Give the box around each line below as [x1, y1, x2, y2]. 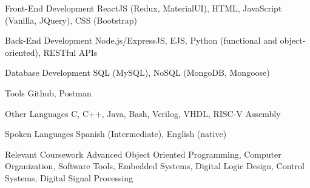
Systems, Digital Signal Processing [5, 171, 133, 184]
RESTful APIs [43, 45, 98, 58]
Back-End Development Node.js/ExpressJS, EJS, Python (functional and [5, 34, 277, 47]
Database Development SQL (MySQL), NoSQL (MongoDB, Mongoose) [5, 66, 270, 79]
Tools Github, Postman [5, 86, 92, 99]
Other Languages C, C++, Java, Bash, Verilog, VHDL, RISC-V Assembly [5, 107, 281, 119]
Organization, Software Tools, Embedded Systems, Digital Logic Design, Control [5, 159, 305, 172]
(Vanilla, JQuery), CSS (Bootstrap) [5, 13, 137, 26]
